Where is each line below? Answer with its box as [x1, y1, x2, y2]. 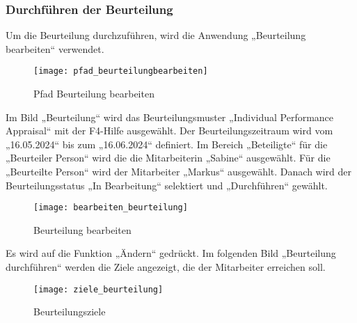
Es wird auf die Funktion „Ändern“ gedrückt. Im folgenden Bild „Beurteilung [6, 246, 336, 260]
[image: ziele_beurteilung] [33, 284, 164, 294]
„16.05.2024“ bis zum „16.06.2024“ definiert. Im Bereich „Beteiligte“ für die [6, 136, 328, 151]
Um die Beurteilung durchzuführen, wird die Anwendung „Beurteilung [6, 28, 306, 42]
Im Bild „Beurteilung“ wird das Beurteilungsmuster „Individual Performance [6, 109, 334, 124]
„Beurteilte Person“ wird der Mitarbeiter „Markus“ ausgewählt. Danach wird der [6, 164, 352, 179]
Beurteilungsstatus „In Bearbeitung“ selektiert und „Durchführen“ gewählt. [6, 178, 328, 192]
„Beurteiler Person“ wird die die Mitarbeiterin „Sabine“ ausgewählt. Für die [6, 150, 331, 165]
